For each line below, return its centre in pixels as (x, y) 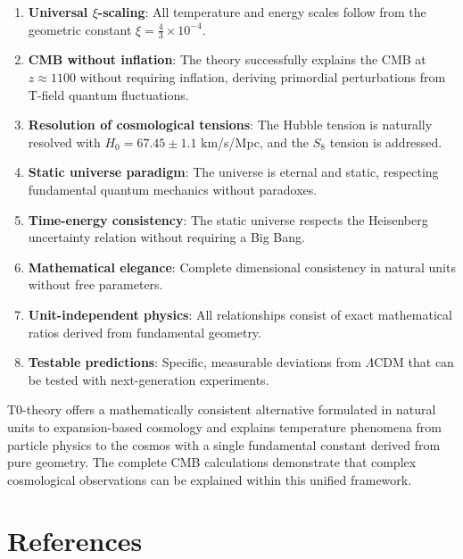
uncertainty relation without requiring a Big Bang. (166, 237)
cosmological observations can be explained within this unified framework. (210, 479)
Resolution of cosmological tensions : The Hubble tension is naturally (230, 125)
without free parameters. (95, 284)
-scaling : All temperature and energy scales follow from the (262, 12)
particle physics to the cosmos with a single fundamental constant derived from (224, 444)
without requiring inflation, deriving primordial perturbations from (263, 77)
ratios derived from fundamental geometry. (145, 332)
